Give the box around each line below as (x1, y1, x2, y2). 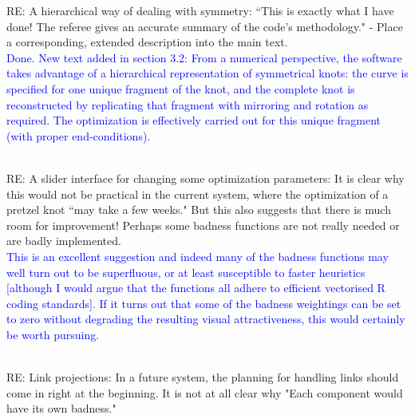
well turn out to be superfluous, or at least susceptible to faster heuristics (6, 263, 366, 280)
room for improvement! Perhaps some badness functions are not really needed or (6, 216, 400, 233)
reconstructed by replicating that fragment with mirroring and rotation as (6, 96, 369, 113)
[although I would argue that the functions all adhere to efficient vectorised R (6, 279, 385, 296)
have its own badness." (6, 400, 117, 417)
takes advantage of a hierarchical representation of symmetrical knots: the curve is (6, 65, 409, 81)
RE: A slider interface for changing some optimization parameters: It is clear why (6, 169, 405, 186)
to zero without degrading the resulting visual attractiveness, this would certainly (6, 310, 405, 327)
